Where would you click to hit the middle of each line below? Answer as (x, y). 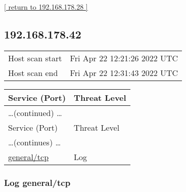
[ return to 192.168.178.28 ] (46, 7)
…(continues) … (35, 142)
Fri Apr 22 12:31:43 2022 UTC (124, 72)
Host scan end (33, 72)
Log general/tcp (37, 182)
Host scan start (35, 58)
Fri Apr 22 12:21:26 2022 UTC (124, 58)
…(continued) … (35, 112)
